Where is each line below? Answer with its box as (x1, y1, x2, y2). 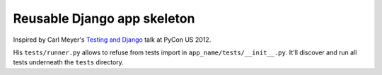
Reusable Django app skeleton (13, 11, 195, 26)
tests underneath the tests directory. (13, 58, 124, 67)
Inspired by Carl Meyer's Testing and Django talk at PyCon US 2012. (13, 35, 212, 44)
